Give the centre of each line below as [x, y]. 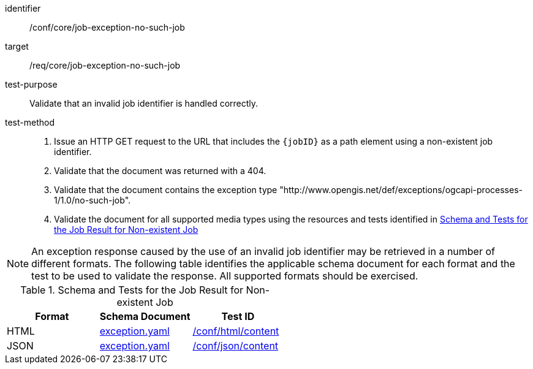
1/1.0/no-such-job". [93, 200]
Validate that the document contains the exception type [166, 190]
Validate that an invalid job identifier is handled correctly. [144, 103]
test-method [30, 122]
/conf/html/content [236, 331]
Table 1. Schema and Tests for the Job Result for [132, 290]
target [17, 46]
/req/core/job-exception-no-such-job [105, 65]
